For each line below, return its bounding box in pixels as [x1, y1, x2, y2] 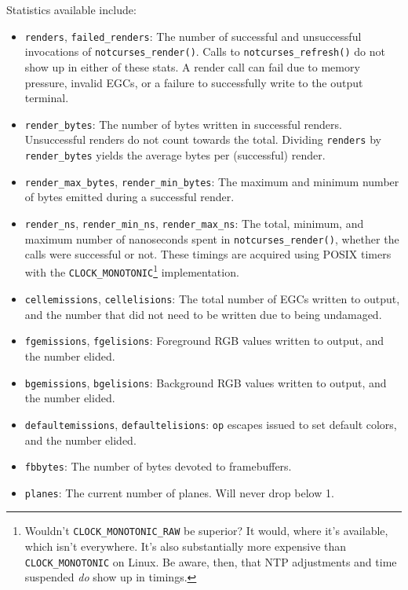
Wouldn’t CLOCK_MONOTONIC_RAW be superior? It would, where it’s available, [24, 522, 388, 539]
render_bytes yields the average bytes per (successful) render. [24, 147, 326, 163]
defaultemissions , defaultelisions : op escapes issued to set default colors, [24, 416, 397, 432]
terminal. [24, 90, 69, 106]
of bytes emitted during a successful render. [24, 189, 235, 205]
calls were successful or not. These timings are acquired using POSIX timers [24, 246, 392, 262]
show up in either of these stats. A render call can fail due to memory [24, 58, 360, 75]
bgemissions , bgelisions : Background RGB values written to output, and [24, 374, 387, 390]
